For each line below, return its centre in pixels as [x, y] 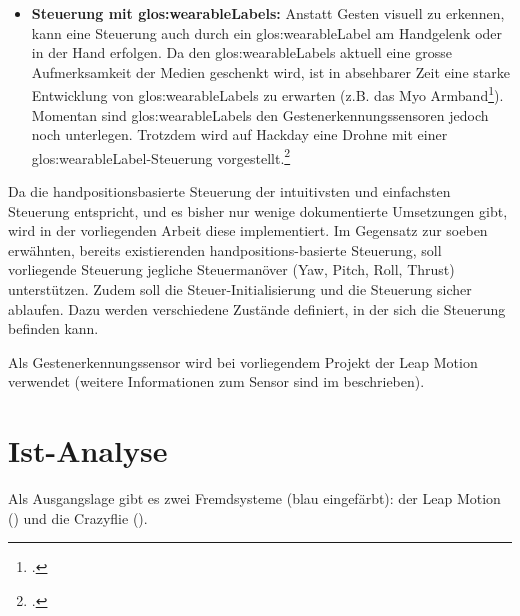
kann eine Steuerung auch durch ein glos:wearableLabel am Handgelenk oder [267, 32]
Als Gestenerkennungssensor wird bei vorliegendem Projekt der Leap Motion [243, 361]
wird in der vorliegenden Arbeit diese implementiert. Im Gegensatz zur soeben [248, 230]
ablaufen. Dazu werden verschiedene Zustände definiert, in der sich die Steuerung [257, 308]
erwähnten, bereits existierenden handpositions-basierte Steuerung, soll [225, 249]
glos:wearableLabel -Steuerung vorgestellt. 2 [161, 156]
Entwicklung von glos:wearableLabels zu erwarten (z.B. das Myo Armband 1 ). [267, 94]
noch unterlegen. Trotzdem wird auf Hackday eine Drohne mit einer [239, 134]
